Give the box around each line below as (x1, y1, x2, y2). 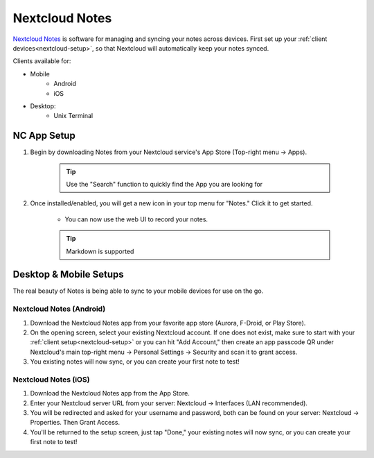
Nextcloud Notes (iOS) (12, 375, 90, 384)
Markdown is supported (66, 247, 134, 255)
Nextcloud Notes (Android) (12, 304, 106, 314)
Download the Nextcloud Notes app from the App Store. (30, 389, 190, 398)
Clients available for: (12, 57, 71, 65)
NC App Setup (12, 130, 75, 142)
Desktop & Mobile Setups (12, 269, 124, 280)
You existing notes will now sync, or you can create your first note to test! (30, 357, 240, 366)
